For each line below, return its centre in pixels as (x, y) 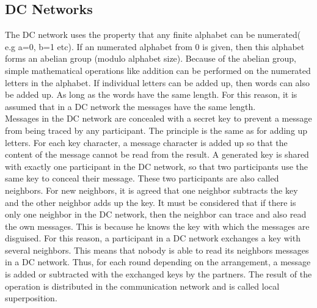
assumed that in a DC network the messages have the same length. (130, 106)
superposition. (31, 298)
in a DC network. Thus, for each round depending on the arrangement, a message (158, 262)
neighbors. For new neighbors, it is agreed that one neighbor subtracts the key (151, 190)
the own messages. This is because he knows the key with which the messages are (157, 226)
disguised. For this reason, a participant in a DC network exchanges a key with (153, 238)
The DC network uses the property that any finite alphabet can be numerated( (153, 35)
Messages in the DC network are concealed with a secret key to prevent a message (158, 118)
